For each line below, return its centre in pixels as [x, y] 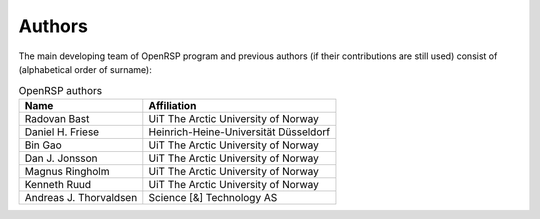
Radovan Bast [57, 118]
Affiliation [172, 105]
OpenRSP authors [60, 90]
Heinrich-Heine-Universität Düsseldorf [239, 132]
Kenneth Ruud [58, 184]
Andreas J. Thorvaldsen [81, 197]
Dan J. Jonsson [61, 158]
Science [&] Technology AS [213, 197]
